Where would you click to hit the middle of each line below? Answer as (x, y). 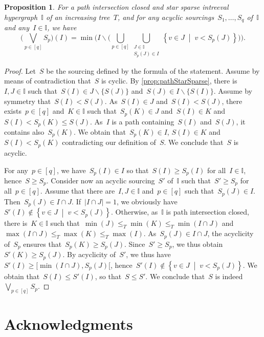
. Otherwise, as (135, 212)
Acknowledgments (69, 324)
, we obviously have (147, 201)
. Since (135, 244)
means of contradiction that (48, 81)
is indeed (229, 276)
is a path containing (143, 121)
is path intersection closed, (208, 212)
